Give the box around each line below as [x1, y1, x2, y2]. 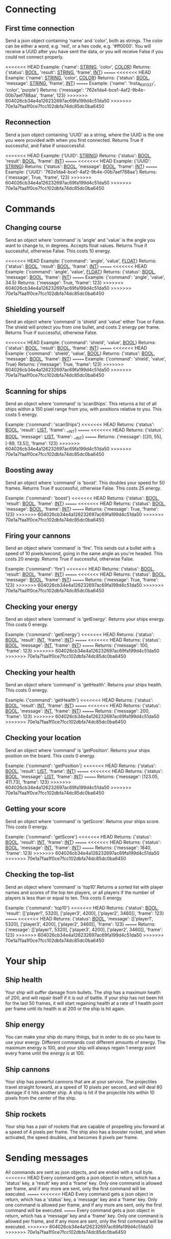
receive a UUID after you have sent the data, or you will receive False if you [5, 49, 163, 54]
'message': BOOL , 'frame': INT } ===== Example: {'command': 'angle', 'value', [5, 274, 165, 280]
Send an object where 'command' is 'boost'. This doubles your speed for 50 [5, 479, 165, 486]
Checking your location [5, 733, 82, 742]
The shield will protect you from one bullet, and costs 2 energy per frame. [5, 324, 160, 330]
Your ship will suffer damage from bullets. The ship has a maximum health [5, 989, 161, 995]
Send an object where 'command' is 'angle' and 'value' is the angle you [5, 237, 156, 243]
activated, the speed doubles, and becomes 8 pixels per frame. [5, 1134, 139, 1140]
